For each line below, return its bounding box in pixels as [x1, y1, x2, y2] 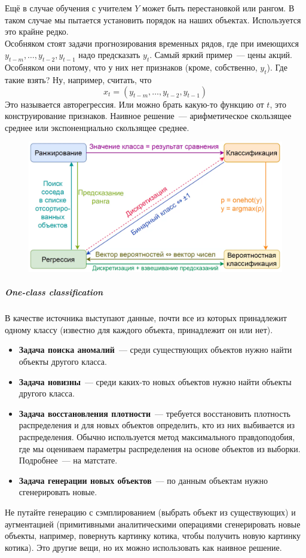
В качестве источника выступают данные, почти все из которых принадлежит [5, 312, 287, 324]
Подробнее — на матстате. [19, 454, 118, 466]
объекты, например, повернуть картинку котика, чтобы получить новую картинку [5, 529, 301, 542]
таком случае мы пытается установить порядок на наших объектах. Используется [5, 13, 301, 26]
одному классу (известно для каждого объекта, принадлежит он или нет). [5, 323, 273, 336]
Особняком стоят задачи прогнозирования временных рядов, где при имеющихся [5, 36, 299, 49]
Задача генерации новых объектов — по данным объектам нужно [19, 474, 268, 486]
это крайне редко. [5, 25, 69, 38]
